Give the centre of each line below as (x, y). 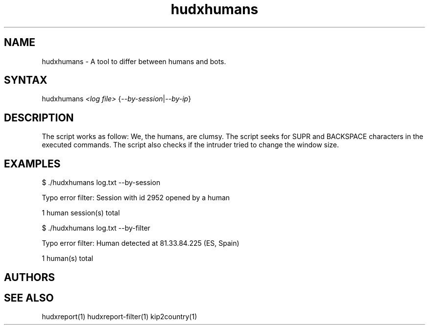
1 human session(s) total (81, 213)
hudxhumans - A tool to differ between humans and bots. (134, 61)
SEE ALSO (29, 298)
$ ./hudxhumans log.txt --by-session (101, 183)
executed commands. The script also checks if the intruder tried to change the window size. (191, 145)
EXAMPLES (32, 164)
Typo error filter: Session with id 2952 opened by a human (136, 198)
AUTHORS (30, 277)
